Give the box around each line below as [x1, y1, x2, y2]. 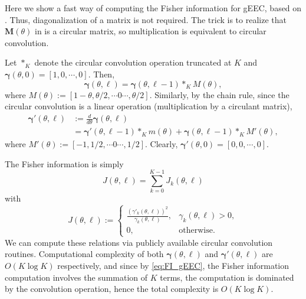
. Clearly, [145, 138, 178, 150]
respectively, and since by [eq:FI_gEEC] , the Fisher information [57, 259, 289, 271]
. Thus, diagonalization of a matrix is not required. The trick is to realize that [5, 13, 287, 25]
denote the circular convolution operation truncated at [34, 56, 232, 69]
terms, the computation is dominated [160, 271, 294, 283]
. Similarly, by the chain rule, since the [149, 88, 289, 100]
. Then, [88, 67, 115, 80]
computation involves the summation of [5, 271, 148, 283]
